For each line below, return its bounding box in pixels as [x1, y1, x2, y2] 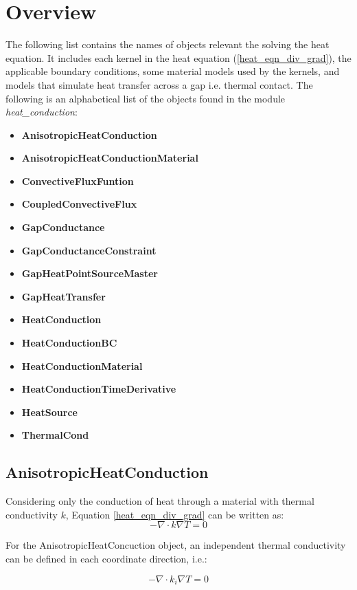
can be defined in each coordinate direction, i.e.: [5, 551, 207, 565]
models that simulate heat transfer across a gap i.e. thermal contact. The [5, 77, 313, 91]
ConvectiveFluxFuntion [21, 173, 134, 188]
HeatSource [21, 404, 78, 419]
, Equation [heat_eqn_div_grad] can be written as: [65, 507, 284, 521]
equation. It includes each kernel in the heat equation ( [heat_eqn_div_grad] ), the [5, 50, 352, 65]
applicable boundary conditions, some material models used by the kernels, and [5, 64, 340, 78]
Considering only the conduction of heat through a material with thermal [5, 494, 314, 508]
